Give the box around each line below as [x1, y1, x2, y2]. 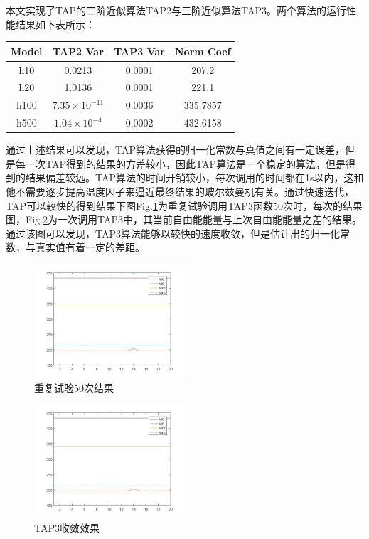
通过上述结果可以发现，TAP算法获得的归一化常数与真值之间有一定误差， [6, 142, 345, 157]
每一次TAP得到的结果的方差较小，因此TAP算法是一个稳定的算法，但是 [15, 156, 346, 171]
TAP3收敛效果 [34, 520, 100, 535]
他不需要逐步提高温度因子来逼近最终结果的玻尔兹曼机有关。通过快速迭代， [6, 183, 354, 198]
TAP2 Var [53, 43, 104, 58]
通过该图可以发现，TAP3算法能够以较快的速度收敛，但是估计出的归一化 [6, 225, 340, 240]
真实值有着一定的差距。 [35, 240, 145, 255]
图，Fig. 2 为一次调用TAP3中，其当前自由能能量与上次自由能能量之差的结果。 [6, 212, 362, 227]
